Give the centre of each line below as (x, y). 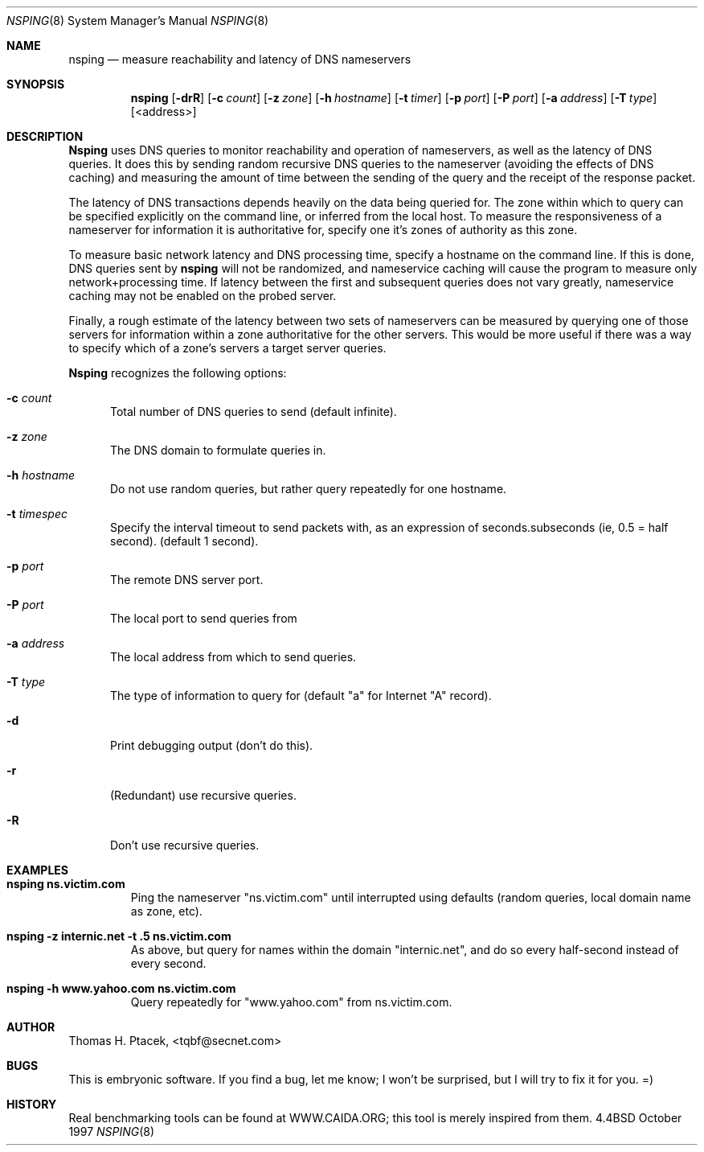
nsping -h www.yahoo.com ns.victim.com (121, 988)
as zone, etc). (166, 911)
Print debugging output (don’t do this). (212, 745)
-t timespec (37, 514)
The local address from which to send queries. (233, 657)
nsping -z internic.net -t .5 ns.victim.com (119, 936)
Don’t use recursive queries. (185, 845)
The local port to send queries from (204, 618)
